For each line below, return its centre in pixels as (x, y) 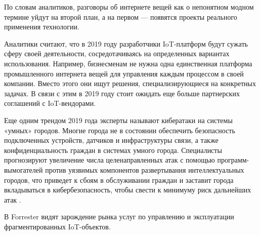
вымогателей (24, 169)
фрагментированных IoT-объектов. (57, 226)
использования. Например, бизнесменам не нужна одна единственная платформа (128, 63)
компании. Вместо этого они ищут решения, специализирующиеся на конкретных (130, 83)
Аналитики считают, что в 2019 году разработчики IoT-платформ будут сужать (126, 43)
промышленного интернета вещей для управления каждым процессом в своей (124, 73)
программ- (233, 160)
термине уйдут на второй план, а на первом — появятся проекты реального (121, 16)
